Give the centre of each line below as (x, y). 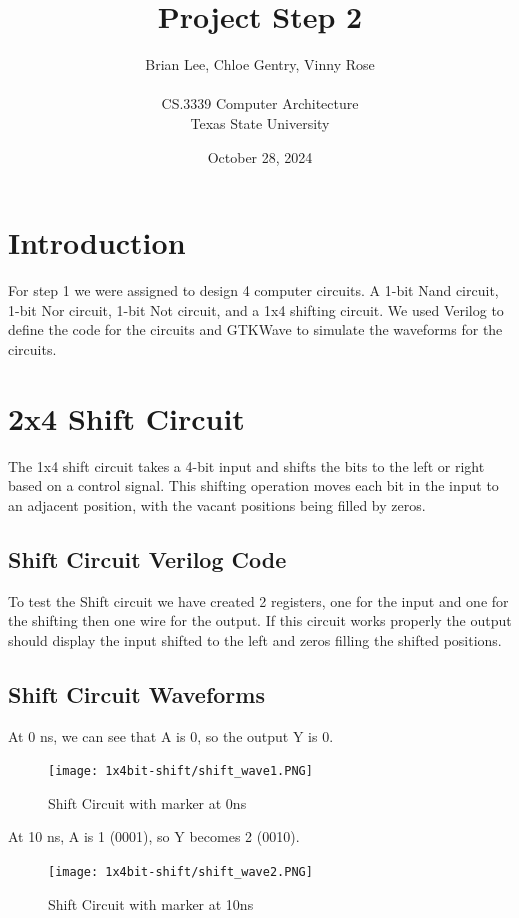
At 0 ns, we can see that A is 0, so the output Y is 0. (171, 735)
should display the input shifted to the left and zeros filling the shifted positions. (255, 639)
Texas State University (260, 122)
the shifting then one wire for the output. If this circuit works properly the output (260, 620)
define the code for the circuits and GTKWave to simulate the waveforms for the (255, 329)
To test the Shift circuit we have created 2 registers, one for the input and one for (258, 600)
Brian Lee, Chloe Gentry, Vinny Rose (260, 64)
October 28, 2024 (260, 156)
